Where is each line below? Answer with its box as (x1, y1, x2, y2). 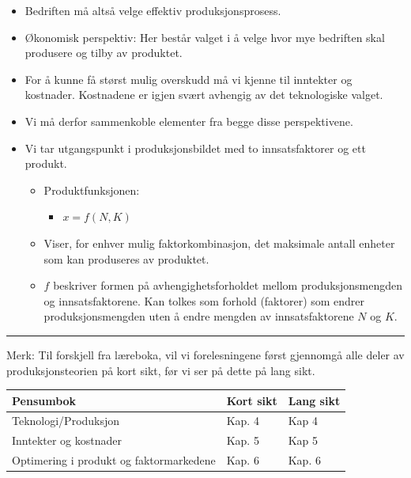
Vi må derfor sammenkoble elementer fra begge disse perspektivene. (25, 112, 353, 129)
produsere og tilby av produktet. (25, 44, 183, 61)
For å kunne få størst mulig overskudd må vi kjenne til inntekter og (25, 70, 353, 87)
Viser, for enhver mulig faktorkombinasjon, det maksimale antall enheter (43, 234, 395, 251)
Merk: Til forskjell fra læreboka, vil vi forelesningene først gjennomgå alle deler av (6, 346, 405, 362)
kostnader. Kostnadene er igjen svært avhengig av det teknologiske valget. (25, 86, 383, 103)
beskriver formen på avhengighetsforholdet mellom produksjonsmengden (53, 277, 403, 294)
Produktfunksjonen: (43, 181, 140, 198)
